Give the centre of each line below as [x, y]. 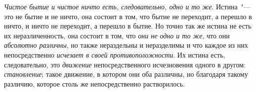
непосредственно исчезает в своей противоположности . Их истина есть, [115, 54]
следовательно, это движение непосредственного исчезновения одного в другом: [125, 64]
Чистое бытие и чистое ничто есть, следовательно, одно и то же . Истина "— [127, 6]
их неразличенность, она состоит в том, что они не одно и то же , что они [117, 35]
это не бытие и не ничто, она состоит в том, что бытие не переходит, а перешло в [128, 16]
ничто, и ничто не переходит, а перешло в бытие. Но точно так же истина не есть [128, 26]
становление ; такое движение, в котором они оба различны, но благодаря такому [126, 74]
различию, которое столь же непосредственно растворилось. [95, 83]
